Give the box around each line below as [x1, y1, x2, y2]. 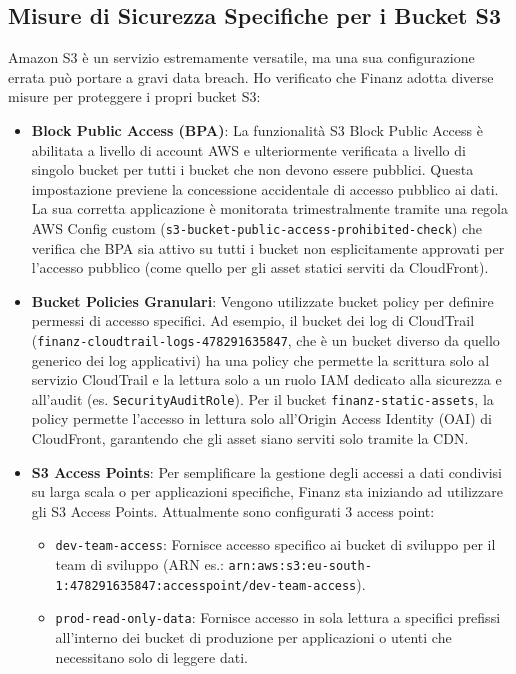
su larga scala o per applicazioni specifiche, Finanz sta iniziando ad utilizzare [31, 481, 503, 502]
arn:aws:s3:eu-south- [228, 559, 372, 574]
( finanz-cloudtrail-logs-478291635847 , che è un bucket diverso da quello [31, 329, 500, 350]
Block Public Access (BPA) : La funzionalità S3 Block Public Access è [31, 119, 483, 140]
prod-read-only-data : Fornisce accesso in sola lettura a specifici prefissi [55, 607, 501, 628]
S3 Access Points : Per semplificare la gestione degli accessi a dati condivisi [31, 461, 502, 482]
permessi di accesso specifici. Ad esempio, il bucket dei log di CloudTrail [31, 310, 475, 331]
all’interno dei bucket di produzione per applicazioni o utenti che [55, 627, 452, 648]
